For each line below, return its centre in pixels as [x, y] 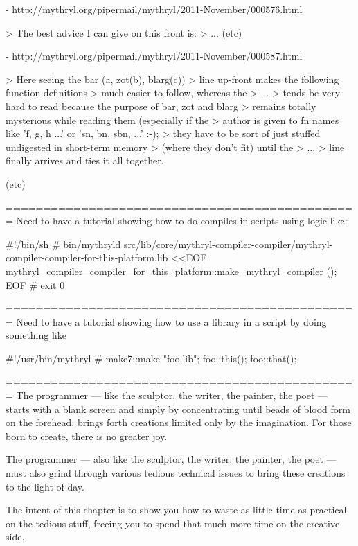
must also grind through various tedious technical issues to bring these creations [176, 473]
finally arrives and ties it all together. [85, 160]
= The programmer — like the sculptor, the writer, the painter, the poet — [167, 395]
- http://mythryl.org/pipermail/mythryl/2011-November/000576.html [154, 9]
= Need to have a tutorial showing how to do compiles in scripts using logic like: [177, 221]
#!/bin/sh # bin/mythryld [63, 244]
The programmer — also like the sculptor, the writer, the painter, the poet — [171, 459]
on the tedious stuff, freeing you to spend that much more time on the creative [173, 523]
